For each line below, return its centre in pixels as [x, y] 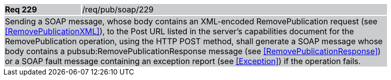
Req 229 [21, 9]
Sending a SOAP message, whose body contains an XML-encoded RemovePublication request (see [191, 21]
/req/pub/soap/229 [118, 9]
